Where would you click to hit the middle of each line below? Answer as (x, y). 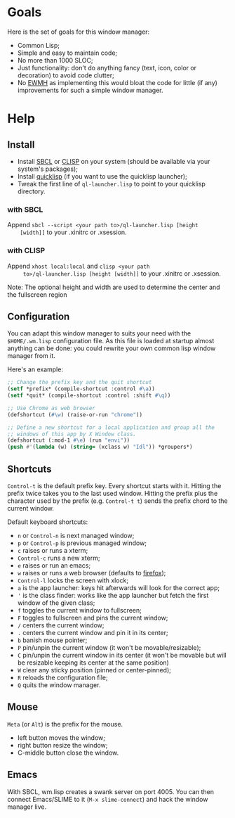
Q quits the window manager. (59, 685)
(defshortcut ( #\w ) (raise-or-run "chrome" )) (75, 415)
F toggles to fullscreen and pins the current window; (93, 618)
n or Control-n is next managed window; (76, 536)
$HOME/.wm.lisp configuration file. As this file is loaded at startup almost (111, 341)
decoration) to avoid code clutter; (66, 75)
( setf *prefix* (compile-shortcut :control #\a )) (81, 389)
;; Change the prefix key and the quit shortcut (80, 383)
